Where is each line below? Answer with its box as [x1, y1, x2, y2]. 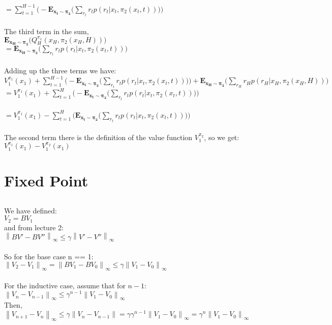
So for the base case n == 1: [4, 251, 94, 261]
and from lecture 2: [4, 222, 64, 232]
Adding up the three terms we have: [4, 65, 116, 76]
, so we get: [204, 131, 239, 142]
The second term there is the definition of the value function [4, 131, 193, 142]
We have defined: [4, 205, 57, 215]
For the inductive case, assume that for [4, 280, 126, 290]
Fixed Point [4, 170, 88, 191]
